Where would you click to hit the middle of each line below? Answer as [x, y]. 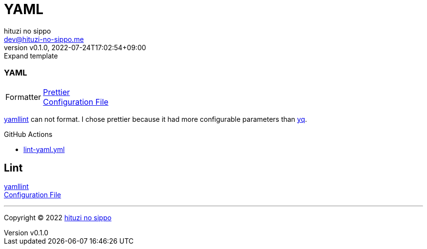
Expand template [31, 56]
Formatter [23, 97]
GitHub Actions [28, 134]
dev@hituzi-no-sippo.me [44, 39]
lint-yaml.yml [44, 149]
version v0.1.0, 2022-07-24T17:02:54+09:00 [75, 47]
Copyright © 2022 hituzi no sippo [58, 218]
